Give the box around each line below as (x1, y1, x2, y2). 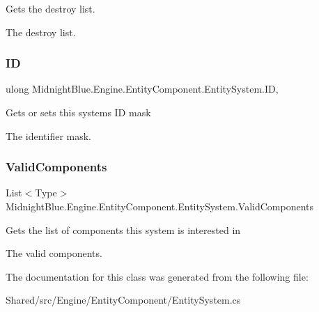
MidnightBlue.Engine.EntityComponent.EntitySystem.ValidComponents (6, 199, 314, 213)
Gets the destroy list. (6, 1, 95, 15)
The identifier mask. (6, 128, 92, 143)
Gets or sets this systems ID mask (6, 105, 151, 119)
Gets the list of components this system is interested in (6, 222, 241, 237)
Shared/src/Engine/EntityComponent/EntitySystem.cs (6, 292, 241, 307)
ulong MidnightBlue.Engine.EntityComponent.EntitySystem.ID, (6, 81, 279, 96)
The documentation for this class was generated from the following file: (6, 269, 309, 283)
